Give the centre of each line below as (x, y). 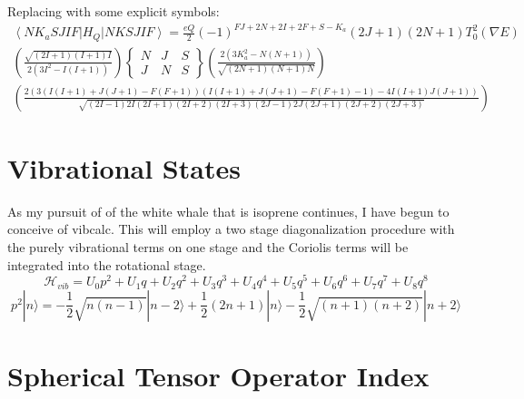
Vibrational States (124, 167)
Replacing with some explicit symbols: (114, 11)
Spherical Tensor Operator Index (218, 375)
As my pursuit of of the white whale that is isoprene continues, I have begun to (228, 211)
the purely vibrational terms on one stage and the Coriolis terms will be (208, 246)
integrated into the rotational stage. (107, 264)
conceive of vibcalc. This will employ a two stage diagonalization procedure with (231, 229)
